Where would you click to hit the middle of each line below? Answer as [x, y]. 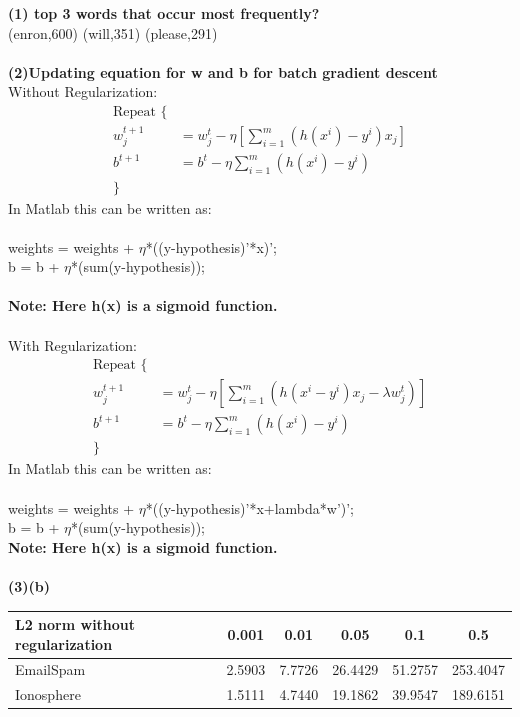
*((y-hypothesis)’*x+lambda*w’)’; [250, 507]
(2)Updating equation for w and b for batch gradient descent [223, 71]
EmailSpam [50, 669]
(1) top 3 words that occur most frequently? [164, 13]
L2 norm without [75, 624]
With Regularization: [72, 344]
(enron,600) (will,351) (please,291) [113, 32]
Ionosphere [48, 694]
